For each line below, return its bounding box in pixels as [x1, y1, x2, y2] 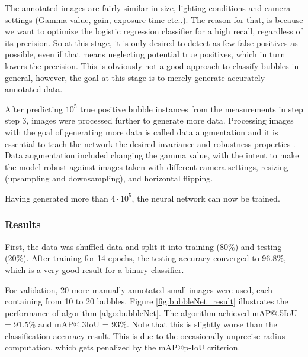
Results [5, 217, 41, 232]
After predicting [5, 102, 63, 115]
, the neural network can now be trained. [131, 192, 280, 204]
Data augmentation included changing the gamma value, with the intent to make [5, 149, 299, 161]
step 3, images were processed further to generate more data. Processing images [5, 114, 294, 126]
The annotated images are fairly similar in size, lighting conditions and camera [5, 2, 291, 14]
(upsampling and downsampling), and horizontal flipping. [5, 172, 213, 184]
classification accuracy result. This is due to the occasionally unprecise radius [5, 329, 285, 342]
